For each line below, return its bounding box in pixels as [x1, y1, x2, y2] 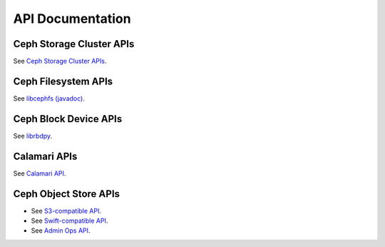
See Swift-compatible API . [31, 216, 108, 225]
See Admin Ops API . [31, 226, 91, 235]
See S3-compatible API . [31, 206, 101, 215]
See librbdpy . [13, 131, 53, 140]
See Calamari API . [13, 168, 66, 178]
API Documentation [13, 11, 131, 26]
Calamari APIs [13, 150, 78, 162]
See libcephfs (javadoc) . [13, 94, 85, 103]
